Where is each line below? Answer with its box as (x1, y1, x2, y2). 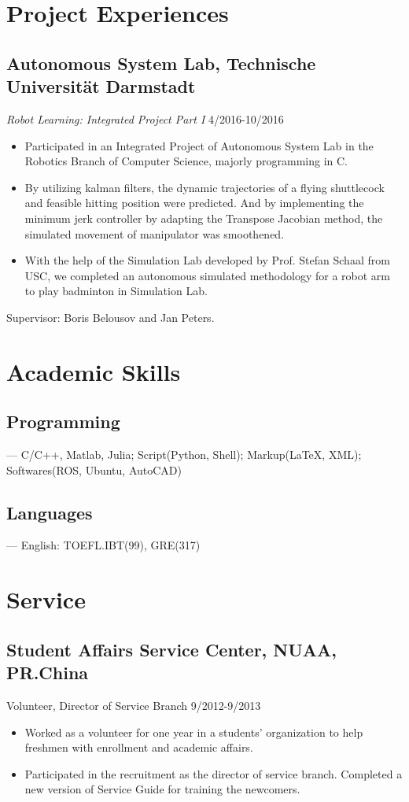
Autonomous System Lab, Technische (6, 50, 316, 75)
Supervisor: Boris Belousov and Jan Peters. (6, 309, 215, 325)
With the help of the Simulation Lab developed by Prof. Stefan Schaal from (24, 252, 390, 268)
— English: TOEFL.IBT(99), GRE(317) (6, 537, 201, 553)
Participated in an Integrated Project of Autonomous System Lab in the (24, 137, 374, 153)
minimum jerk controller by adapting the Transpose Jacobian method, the (24, 209, 383, 226)
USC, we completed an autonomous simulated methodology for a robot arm (24, 267, 391, 283)
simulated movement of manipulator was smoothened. (24, 225, 285, 242)
